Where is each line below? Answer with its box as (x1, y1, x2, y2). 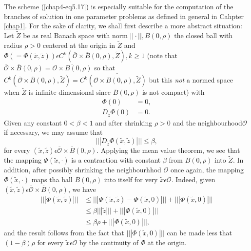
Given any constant (4, 117, 62, 127)
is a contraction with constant (71, 155, 161, 165)
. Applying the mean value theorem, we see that (97, 145, 240, 155)
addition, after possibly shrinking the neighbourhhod (4, 165, 161, 175)
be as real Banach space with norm (23, 30, 128, 40)
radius (4, 40, 22, 50)
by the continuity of (79, 237, 138, 247)
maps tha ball (31, 174, 73, 184)
